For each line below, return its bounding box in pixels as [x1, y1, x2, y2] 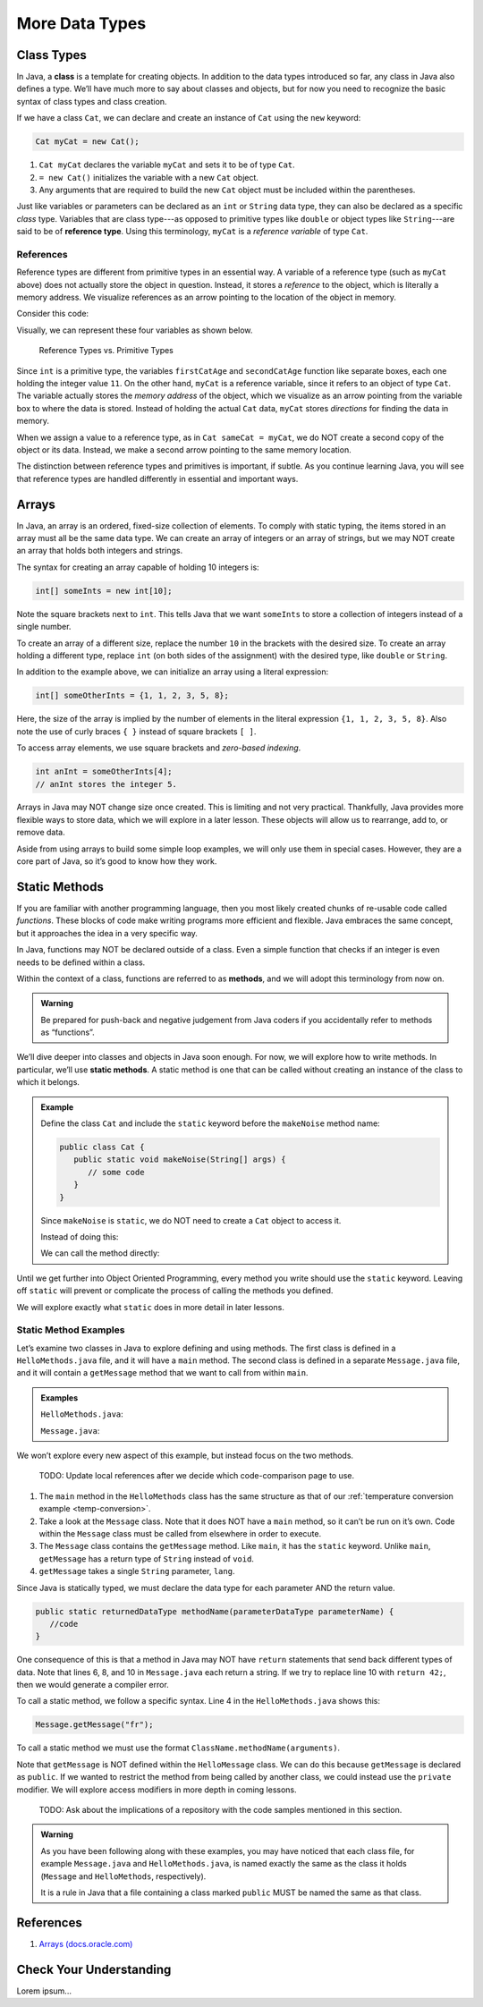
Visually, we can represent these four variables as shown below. [16, 325, 253, 335]
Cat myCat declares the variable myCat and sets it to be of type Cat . [38, 159, 295, 170]
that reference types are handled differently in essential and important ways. [16, 473, 299, 484]
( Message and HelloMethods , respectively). [40, 1870, 207, 1882]
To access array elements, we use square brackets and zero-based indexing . [16, 742, 301, 753]
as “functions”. [40, 1027, 95, 1037]
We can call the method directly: [40, 1248, 160, 1258]
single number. [16, 622, 72, 632]
